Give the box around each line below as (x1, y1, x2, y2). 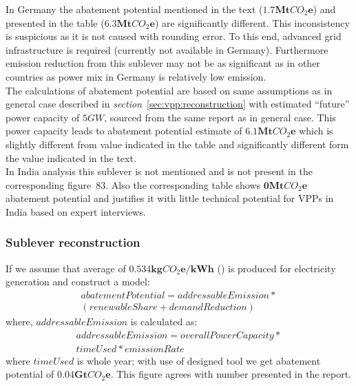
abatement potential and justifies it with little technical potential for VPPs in (6, 191, 334, 205)
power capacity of (6, 110, 80, 124)
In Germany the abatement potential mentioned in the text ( (6, 2, 263, 16)
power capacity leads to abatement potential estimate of (6, 123, 242, 138)
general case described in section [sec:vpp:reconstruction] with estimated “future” (6, 96, 350, 111)
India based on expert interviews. (6, 204, 146, 219)
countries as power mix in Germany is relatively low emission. (6, 69, 266, 83)
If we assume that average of (6, 261, 126, 275)
